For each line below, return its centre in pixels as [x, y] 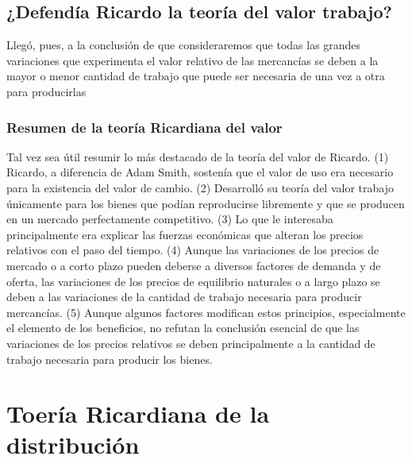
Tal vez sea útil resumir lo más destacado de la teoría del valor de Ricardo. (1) [198, 156]
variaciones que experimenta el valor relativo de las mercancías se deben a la [193, 60]
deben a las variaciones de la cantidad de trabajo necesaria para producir [184, 297]
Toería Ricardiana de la [138, 414]
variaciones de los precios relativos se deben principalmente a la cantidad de [191, 343]
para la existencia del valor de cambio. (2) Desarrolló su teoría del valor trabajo [200, 187]
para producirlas [46, 91]
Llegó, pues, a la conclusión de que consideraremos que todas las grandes [184, 45]
